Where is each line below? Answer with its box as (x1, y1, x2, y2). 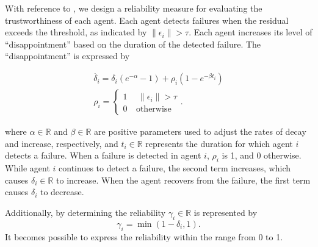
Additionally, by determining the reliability (5, 206, 166, 219)
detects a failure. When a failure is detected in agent (5, 149, 201, 162)
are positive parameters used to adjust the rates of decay (94, 125, 306, 138)
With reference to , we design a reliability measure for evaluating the (5, 2, 262, 14)
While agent (5, 162, 50, 174)
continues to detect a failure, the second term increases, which (59, 162, 291, 174)
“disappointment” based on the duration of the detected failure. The (5, 37, 261, 50)
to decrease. (40, 185, 84, 198)
